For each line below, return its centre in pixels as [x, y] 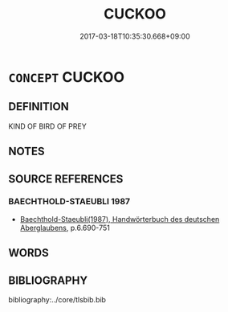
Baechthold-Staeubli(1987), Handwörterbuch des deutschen [120, 219]
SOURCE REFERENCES [66, 179]
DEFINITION [39, 107]
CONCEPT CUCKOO [67, 77]
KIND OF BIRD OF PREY [47, 126]
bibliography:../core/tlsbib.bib [57, 300]
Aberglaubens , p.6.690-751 [65, 228]
